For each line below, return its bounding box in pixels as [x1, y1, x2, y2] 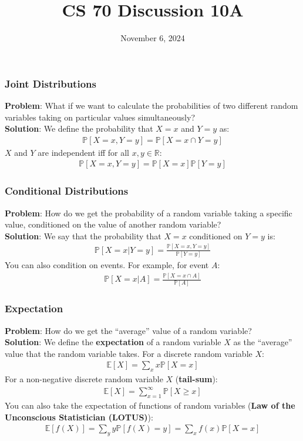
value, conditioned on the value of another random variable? [5, 218, 221, 230]
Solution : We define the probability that [5, 122, 153, 135]
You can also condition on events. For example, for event [5, 259, 209, 271]
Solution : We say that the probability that [5, 229, 161, 242]
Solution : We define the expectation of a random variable [5, 336, 221, 348]
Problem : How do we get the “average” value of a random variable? [5, 324, 252, 336]
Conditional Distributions [5, 183, 129, 198]
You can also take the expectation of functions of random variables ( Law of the [5, 399, 295, 412]
